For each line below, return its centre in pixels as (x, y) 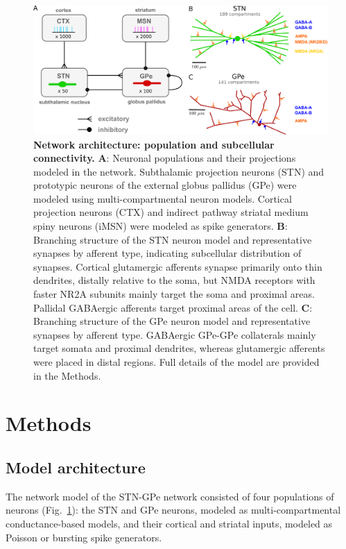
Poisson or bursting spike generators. (84, 537)
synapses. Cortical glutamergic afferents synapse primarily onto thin (178, 266)
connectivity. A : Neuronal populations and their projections (165, 158)
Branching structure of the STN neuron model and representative (173, 239)
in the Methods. (67, 375)
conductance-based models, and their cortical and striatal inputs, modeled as (169, 523)
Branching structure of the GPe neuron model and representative (172, 321)
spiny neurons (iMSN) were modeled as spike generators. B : (161, 226)
